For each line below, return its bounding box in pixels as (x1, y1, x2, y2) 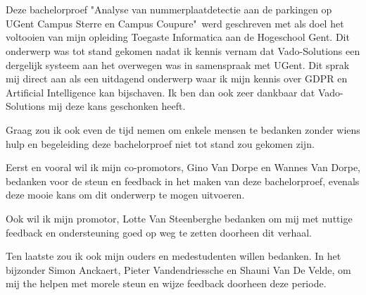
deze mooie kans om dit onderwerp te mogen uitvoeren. (6, 187, 245, 202)
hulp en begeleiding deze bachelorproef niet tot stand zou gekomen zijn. (6, 136, 315, 151)
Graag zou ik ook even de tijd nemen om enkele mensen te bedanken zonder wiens (6, 122, 360, 137)
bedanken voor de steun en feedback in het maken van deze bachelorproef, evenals (6, 173, 360, 188)
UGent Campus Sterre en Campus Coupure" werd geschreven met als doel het (6, 15, 344, 30)
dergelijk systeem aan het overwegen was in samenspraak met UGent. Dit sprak (6, 57, 350, 72)
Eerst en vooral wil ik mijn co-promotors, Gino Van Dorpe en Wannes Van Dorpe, (6, 160, 361, 175)
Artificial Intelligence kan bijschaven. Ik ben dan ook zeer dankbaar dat (6, 84, 315, 99)
